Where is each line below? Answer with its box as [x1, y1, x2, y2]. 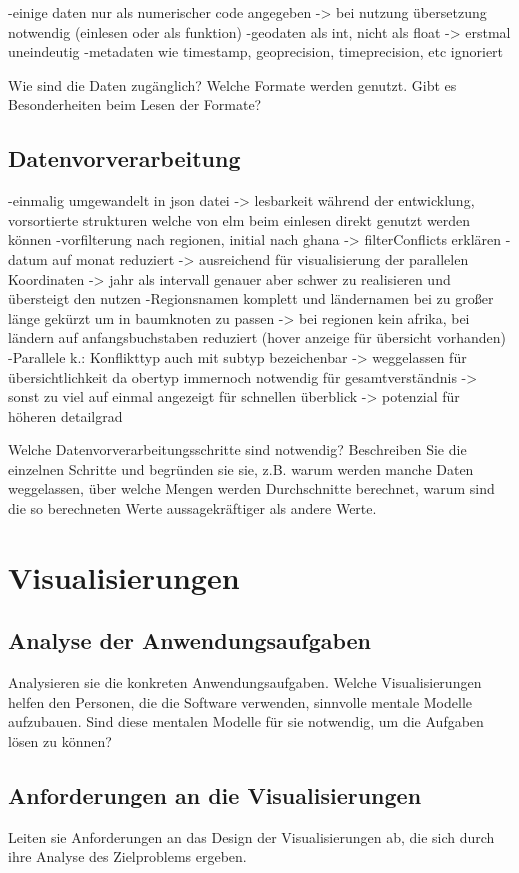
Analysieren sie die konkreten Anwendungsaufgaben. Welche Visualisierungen [8, 672, 482, 693]
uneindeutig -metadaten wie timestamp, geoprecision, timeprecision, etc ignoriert [8, 41, 504, 62]
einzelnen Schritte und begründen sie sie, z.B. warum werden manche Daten [8, 458, 474, 479]
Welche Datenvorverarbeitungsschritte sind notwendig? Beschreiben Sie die [8, 439, 467, 460]
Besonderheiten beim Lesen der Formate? [8, 94, 262, 115]
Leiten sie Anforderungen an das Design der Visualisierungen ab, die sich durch [8, 826, 495, 847]
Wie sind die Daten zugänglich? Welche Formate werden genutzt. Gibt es [8, 74, 457, 95]
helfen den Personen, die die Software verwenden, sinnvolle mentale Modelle [8, 691, 473, 712]
